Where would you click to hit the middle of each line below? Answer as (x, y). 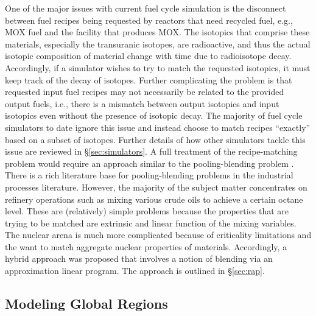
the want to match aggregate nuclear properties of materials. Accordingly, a (146, 246)
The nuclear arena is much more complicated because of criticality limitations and (158, 235)
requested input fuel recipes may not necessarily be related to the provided (145, 92)
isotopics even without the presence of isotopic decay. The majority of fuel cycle (154, 115)
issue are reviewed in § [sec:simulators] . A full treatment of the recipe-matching (151, 151)
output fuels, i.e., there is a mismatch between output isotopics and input (142, 103)
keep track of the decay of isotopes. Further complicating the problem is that (149, 79)
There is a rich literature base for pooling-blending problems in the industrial (149, 175)
